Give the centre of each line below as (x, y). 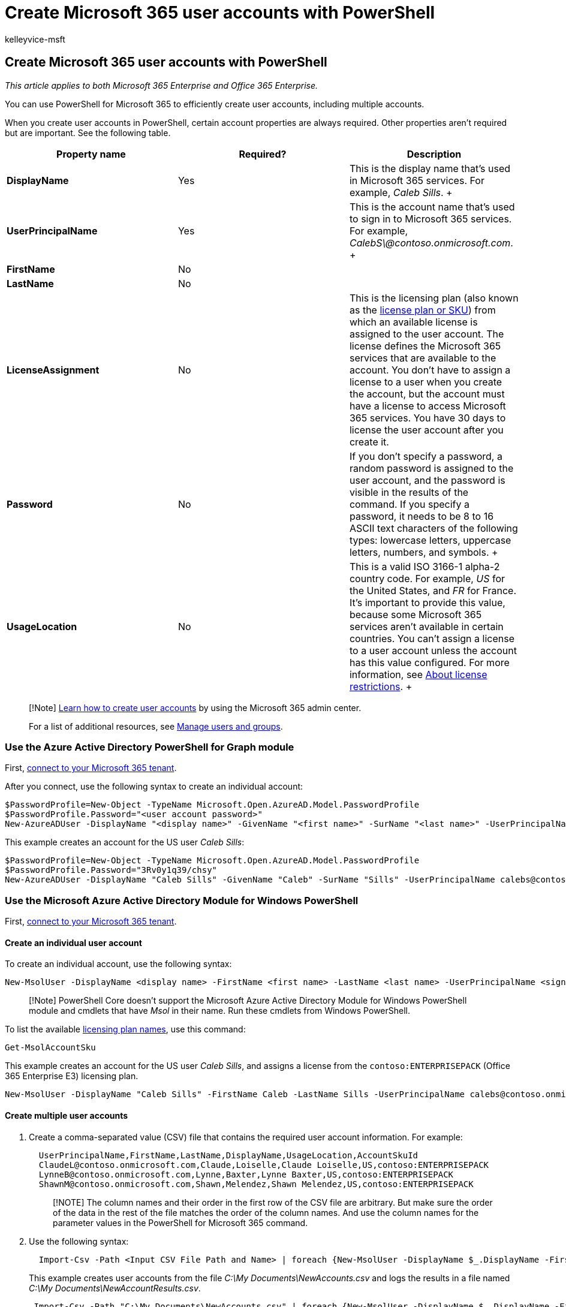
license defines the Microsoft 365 (425, 346)
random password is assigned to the (431, 468)
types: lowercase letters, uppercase (430, 540)
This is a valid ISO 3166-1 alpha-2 (424, 566)
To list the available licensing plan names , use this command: (125, 1029)
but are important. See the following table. (88, 132)
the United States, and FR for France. (433, 590)
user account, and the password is (427, 480)
